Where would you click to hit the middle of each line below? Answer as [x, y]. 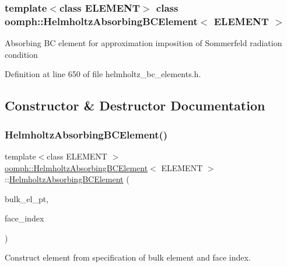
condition [21, 54]
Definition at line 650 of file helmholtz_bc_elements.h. [103, 74]
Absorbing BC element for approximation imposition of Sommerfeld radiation [143, 43]
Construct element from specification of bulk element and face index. [128, 257]
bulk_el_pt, [27, 198]
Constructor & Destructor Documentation [135, 105]
